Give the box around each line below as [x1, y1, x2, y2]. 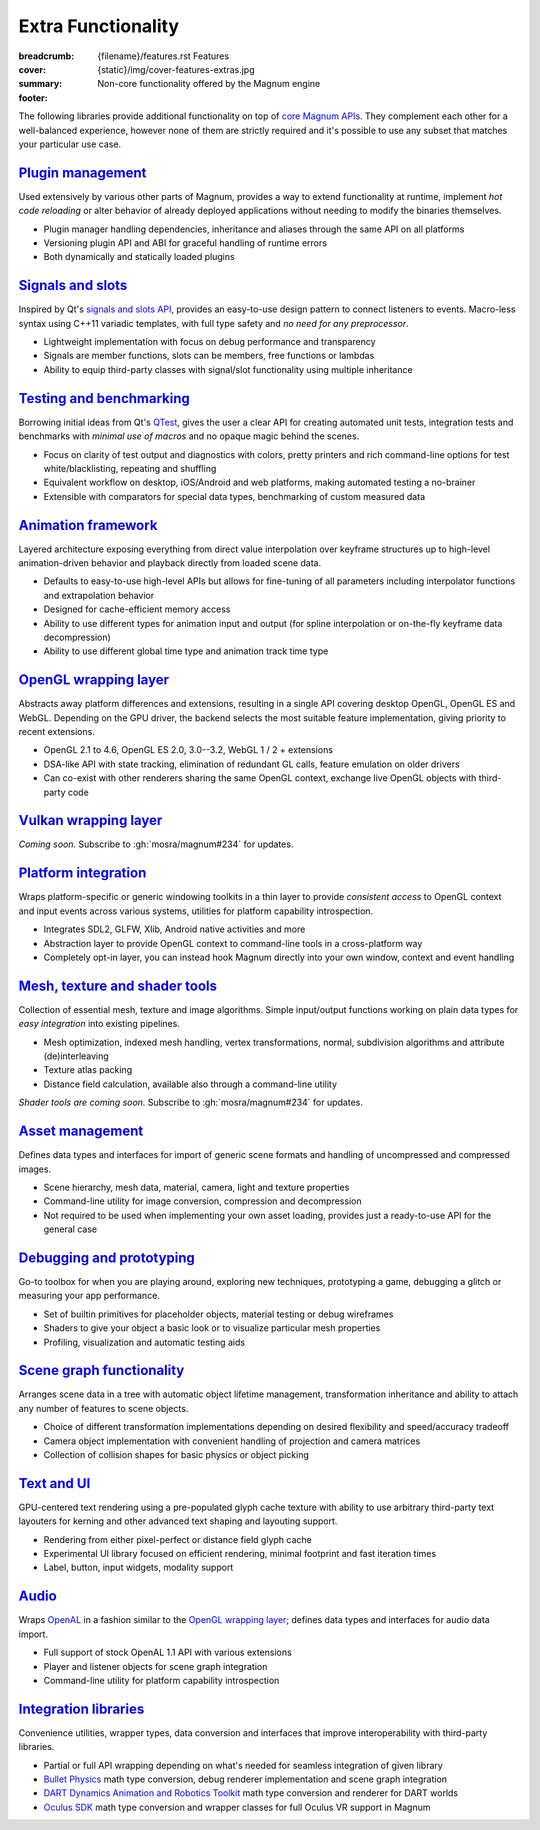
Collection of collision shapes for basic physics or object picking [43, 1449, 309, 1460]
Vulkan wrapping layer [18, 812, 163, 829]
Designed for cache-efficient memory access [43, 603, 231, 615]
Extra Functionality [18, 15, 180, 37]
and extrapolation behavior [43, 589, 155, 601]
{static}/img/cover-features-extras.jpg [97, 63, 255, 75]
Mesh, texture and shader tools [18, 977, 218, 994]
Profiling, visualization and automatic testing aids [43, 1336, 245, 1348]
